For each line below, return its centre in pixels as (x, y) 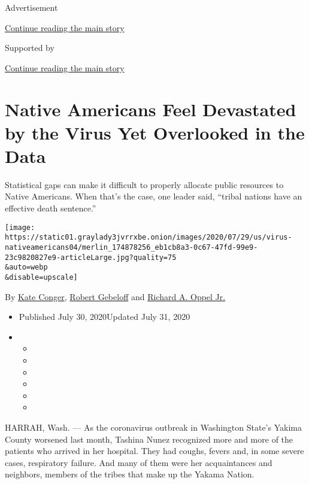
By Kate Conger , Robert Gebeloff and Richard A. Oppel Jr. (115, 296)
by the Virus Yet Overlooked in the (155, 132)
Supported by (30, 48)
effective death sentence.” (51, 208)
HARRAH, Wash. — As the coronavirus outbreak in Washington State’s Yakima (153, 427)
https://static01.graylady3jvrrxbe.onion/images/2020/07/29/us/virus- (149, 238)
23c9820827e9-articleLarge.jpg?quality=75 (91, 257)
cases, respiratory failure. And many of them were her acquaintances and (139, 462)
